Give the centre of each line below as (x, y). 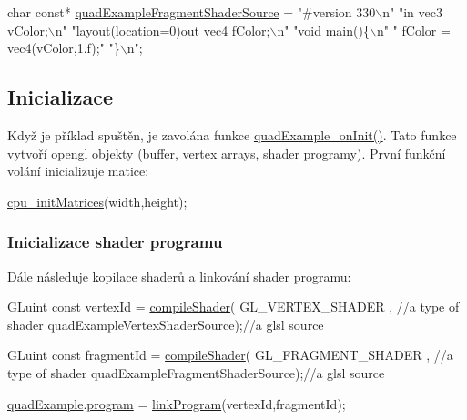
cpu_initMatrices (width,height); (97, 201)
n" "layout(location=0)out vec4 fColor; (162, 30)
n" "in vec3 (412, 12)
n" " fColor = (413, 30)
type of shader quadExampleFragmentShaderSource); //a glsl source (196, 372)
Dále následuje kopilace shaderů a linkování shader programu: (179, 276)
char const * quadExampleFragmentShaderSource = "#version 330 (192, 12)
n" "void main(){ (323, 30)
